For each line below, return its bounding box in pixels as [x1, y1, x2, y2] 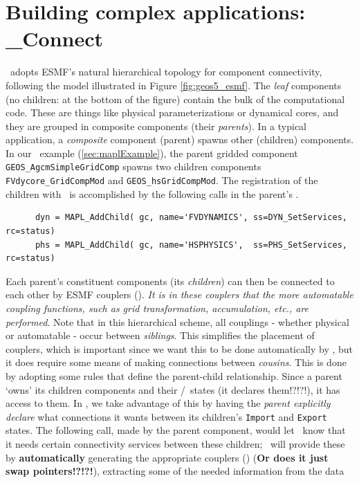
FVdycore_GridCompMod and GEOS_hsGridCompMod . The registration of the [6, 173, 318, 188]
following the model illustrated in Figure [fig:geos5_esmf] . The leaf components [6, 78, 342, 92]
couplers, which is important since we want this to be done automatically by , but [6, 341, 353, 356]
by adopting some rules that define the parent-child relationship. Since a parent [6, 368, 342, 383]
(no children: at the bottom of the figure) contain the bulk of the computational [6, 91, 345, 106]
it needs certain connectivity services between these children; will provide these [6, 436, 345, 450]
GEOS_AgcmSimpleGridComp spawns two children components [6, 159, 261, 174]
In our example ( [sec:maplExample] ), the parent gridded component [6, 145, 298, 160]
